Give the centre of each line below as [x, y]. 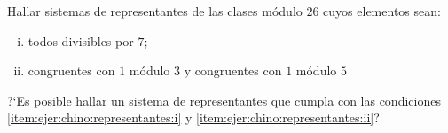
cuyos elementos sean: [382, 11]
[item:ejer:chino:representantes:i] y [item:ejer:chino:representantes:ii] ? [193, 117]
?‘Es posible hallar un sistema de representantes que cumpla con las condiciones [224, 100]
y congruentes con [233, 70]
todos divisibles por [81, 40]
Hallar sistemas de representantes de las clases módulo [155, 11]
